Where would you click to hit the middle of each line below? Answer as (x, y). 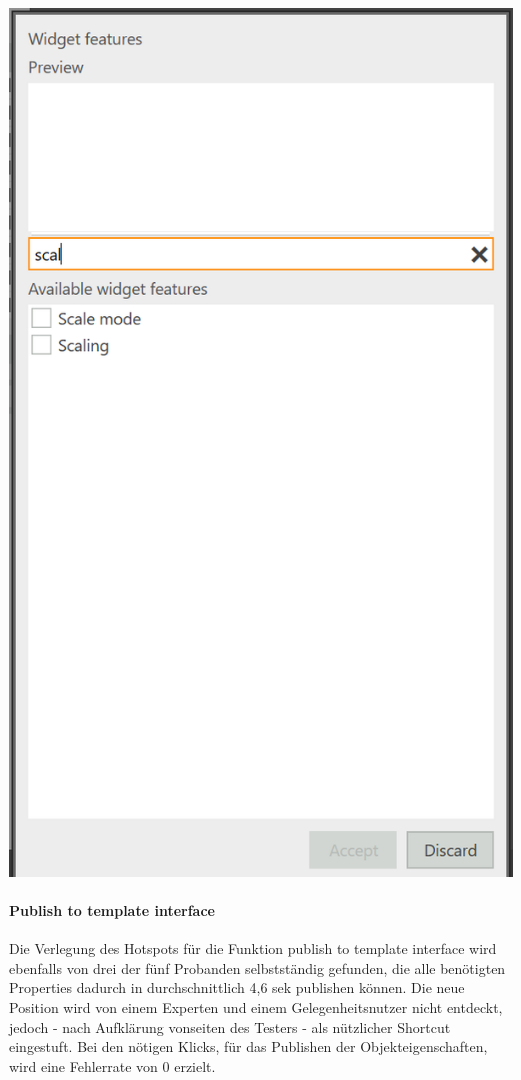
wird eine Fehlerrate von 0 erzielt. (112, 1065)
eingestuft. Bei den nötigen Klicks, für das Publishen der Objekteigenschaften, (248, 1046)
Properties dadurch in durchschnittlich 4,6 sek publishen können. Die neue (237, 987)
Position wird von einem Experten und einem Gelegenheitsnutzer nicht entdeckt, (256, 1007)
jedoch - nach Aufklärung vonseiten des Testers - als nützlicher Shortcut (230, 1026)
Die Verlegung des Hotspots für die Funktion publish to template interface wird (253, 948)
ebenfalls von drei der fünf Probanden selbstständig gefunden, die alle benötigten (257, 967)
